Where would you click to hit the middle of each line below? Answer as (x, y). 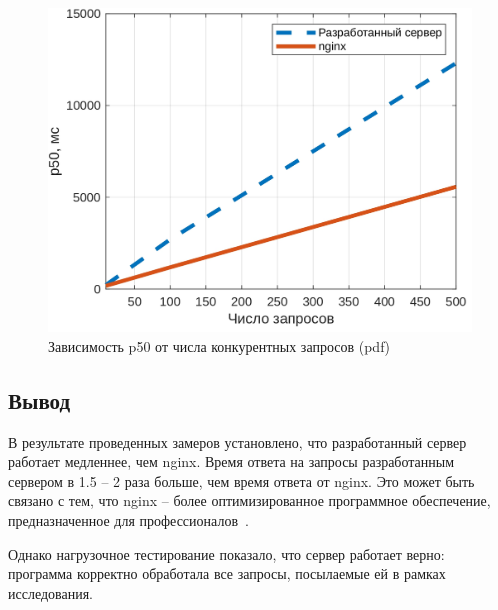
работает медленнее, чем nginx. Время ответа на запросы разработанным (231, 461)
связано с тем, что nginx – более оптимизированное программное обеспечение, (249, 500)
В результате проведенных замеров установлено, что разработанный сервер (237, 441)
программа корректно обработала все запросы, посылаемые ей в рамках (227, 573)
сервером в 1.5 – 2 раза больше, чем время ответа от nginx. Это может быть (241, 480)
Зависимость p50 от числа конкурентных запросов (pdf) (219, 345)
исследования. (51, 592)
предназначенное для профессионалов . (128, 519)
